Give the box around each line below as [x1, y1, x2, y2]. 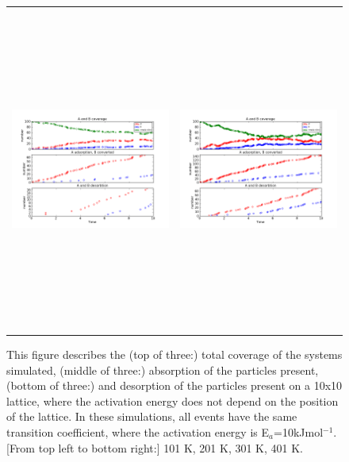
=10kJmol [273, 424, 324, 440]
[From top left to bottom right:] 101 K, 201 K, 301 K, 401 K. [6, 439, 304, 456]
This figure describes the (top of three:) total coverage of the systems [6, 346, 343, 363]
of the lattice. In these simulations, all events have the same [6, 408, 297, 425]
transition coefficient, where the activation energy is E [6, 424, 270, 440]
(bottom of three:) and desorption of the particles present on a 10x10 [6, 377, 343, 394]
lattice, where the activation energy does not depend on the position [6, 392, 339, 409]
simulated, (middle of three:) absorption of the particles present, [6, 361, 319, 378]
